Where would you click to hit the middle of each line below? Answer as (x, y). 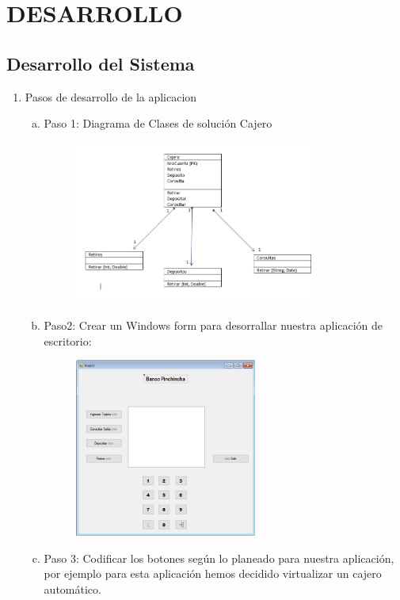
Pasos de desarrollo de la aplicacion (111, 96)
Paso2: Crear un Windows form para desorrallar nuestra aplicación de (213, 325)
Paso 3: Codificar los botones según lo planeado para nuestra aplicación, (219, 558)
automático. (72, 589)
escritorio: (68, 340)
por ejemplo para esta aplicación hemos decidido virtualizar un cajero (213, 573)
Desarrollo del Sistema (101, 63)
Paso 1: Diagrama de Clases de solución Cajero (158, 123)
